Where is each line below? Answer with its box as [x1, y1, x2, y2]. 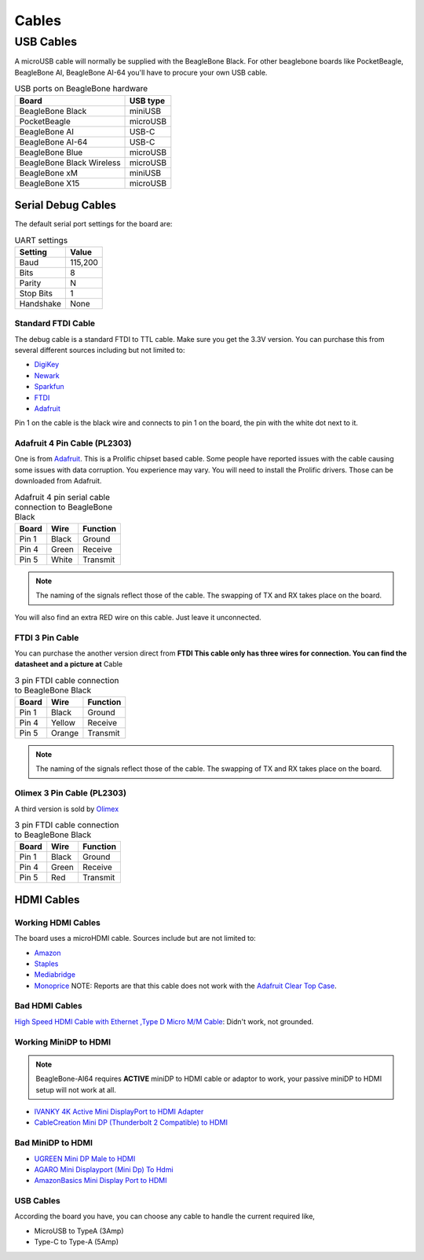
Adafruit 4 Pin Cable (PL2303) [14, 438, 132, 449]
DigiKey [34, 360, 60, 369]
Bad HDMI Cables [14, 1001, 82, 1012]
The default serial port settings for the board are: [14, 219, 173, 229]
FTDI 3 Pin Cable [14, 632, 79, 643]
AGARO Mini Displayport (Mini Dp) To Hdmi [34, 1164, 174, 1174]
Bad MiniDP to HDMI [14, 1137, 93, 1148]
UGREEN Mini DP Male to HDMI [34, 1154, 136, 1163]
